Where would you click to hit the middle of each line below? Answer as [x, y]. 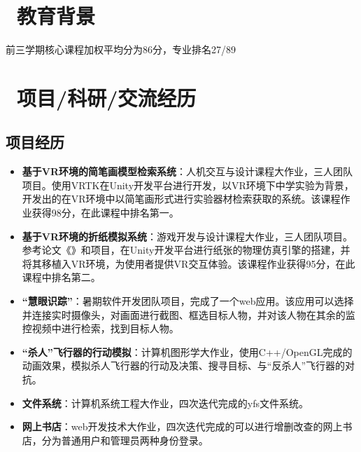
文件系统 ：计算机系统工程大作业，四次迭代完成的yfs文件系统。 [165, 403]
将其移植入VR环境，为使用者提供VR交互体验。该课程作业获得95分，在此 [189, 263]
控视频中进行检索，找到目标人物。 [100, 328]
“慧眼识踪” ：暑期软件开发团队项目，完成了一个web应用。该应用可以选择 [188, 301]
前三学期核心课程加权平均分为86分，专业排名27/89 [121, 49]
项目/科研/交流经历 [107, 97]
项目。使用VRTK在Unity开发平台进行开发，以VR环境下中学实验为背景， [188, 185]
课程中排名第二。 [61, 277]
